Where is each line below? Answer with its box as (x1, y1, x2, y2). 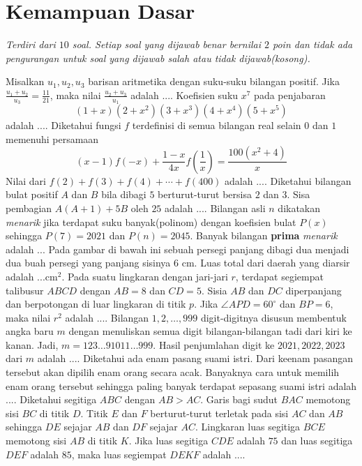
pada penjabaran (254, 87, 326, 102)
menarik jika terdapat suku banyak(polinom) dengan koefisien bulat (6, 214, 296, 229)
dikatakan (278, 200, 321, 215)
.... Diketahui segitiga (6, 392, 97, 407)
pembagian (6, 200, 52, 215)
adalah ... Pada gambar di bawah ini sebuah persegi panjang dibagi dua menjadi (6, 241, 349, 256)
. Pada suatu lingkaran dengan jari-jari (61, 269, 228, 283)
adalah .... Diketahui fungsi (6, 118, 121, 133)
